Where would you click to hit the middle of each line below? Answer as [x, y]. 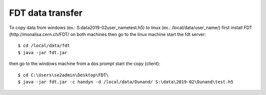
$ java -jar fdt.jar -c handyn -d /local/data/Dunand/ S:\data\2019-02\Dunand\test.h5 [126, 82]
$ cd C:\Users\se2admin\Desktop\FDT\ [64, 75]
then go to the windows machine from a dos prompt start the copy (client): [85, 63]
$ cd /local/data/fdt [44, 46]
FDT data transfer [46, 13]
